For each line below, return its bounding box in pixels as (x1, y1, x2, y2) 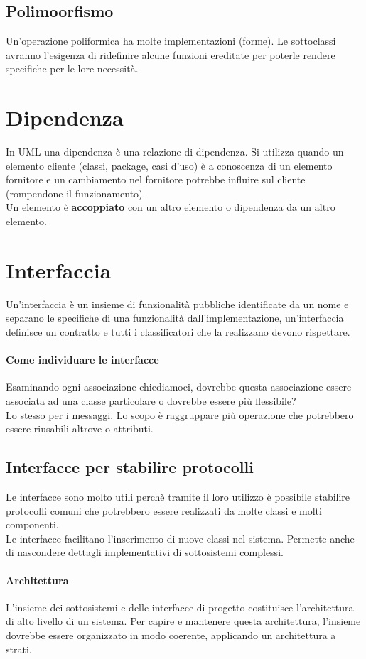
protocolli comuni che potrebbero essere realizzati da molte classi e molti (6, 503, 322, 518)
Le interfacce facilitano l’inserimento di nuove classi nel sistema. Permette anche (6, 530, 355, 545)
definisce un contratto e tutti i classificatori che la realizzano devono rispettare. (6, 324, 350, 339)
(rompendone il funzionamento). (6, 185, 146, 200)
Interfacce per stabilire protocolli (6, 456, 254, 478)
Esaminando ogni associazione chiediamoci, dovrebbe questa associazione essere (6, 379, 352, 394)
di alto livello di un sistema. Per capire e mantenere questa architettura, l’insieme (6, 614, 361, 628)
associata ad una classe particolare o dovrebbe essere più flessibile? (6, 393, 296, 408)
